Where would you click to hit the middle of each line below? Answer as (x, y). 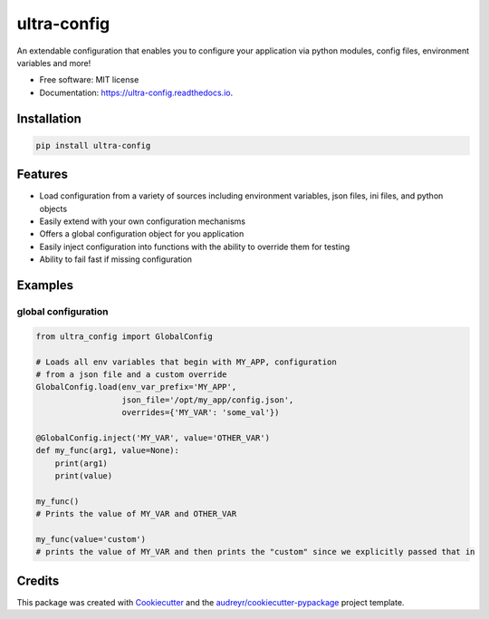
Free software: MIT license (89, 80)
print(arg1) (81, 463)
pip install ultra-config (93, 145)
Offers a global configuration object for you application (142, 234)
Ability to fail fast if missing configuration (116, 259)
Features (42, 174)
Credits (38, 580)
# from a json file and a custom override (131, 374)
